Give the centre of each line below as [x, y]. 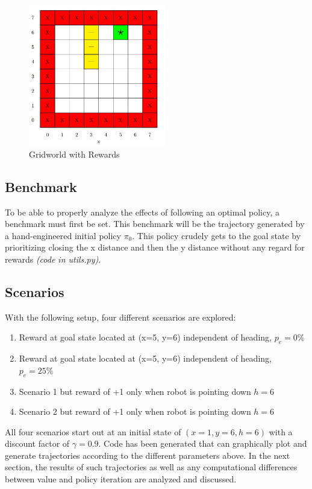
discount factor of [37, 443]
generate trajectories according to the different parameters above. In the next [148, 455]
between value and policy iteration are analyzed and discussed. [121, 479]
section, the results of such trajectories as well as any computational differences [151, 467]
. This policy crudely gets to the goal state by [217, 235]
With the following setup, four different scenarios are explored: [120, 317]
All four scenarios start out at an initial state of [93, 431]
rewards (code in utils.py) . [53, 259]
